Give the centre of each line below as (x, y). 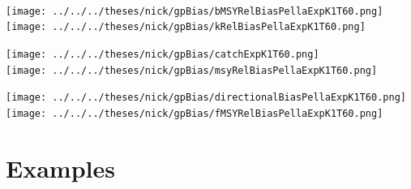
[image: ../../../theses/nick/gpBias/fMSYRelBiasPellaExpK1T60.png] (195, 113)
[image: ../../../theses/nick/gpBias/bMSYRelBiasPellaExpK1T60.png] (195, 11)
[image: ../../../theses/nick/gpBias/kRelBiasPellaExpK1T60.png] (186, 27)
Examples (60, 168)
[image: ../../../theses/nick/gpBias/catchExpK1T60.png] (163, 54)
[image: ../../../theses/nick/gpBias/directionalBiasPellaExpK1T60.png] (206, 98)
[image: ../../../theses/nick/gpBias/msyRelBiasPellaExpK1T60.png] (192, 70)
